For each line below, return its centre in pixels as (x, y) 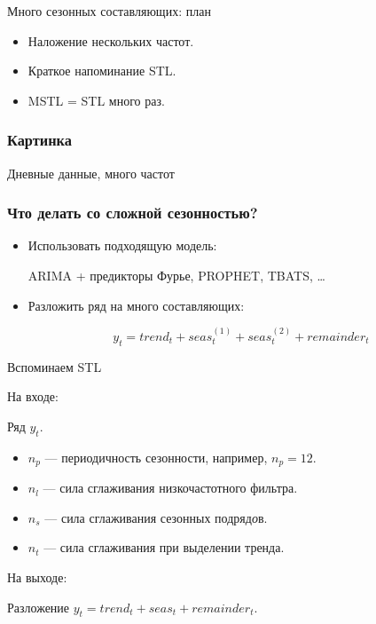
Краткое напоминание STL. (102, 71)
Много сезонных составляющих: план (109, 11)
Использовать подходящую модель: (122, 245)
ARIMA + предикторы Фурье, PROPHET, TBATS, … (176, 275)
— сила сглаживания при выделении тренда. (164, 547)
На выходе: (37, 577)
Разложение (39, 607)
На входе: (33, 396)
